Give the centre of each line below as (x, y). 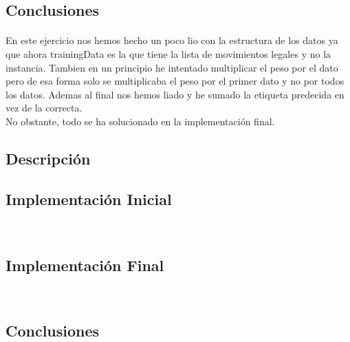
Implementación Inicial (89, 199)
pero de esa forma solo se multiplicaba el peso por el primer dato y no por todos (175, 81)
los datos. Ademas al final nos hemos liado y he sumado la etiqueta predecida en (175, 94)
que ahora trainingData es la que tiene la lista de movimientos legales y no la (168, 53)
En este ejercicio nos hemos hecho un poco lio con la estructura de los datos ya (172, 40)
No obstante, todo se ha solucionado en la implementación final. (140, 121)
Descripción (48, 158)
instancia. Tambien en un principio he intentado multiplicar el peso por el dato (172, 67)
